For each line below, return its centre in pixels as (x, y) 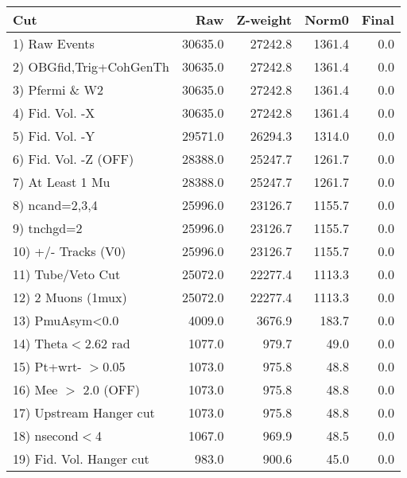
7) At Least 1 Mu (62, 182)
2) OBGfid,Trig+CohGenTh (91, 66)
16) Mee (35, 389)
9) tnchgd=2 (48, 228)
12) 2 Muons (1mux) (70, 297)
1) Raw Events (54, 43)
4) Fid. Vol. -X (54, 113)
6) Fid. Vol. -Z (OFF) (74, 159)
